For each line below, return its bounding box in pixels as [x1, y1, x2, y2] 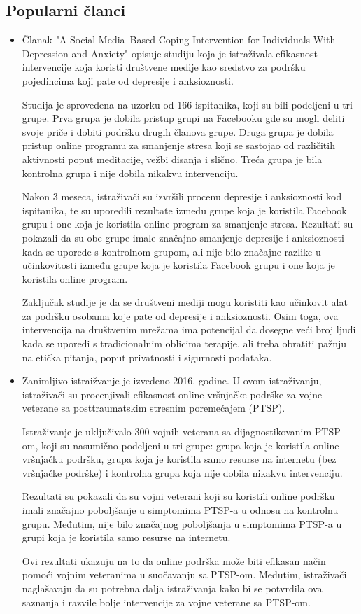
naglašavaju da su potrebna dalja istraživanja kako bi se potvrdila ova [22, 580, 323, 595]
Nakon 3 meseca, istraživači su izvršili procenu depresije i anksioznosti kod [22, 189, 342, 204]
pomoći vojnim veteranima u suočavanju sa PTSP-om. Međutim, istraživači [22, 567, 347, 582]
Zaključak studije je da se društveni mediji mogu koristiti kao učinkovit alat [22, 295, 348, 309]
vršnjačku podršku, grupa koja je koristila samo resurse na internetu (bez [22, 452, 337, 466]
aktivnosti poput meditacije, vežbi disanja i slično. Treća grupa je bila [22, 151, 323, 166]
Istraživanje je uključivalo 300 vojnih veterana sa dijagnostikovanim [22, 424, 312, 439]
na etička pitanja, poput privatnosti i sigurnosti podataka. [22, 349, 272, 364]
